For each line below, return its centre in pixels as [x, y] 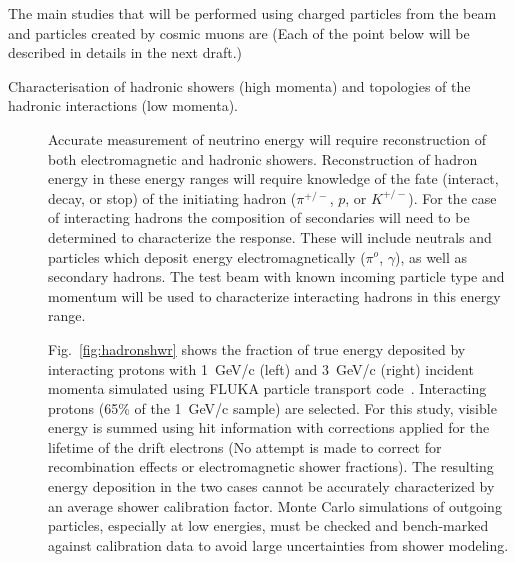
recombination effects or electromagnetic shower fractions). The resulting [271, 466]
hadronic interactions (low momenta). [123, 105]
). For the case [452, 197]
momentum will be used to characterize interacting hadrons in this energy [274, 295]
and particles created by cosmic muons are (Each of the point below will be [239, 32]
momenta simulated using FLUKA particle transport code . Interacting [267, 388]
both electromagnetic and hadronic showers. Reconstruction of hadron [263, 158]
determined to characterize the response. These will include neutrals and [270, 236]
